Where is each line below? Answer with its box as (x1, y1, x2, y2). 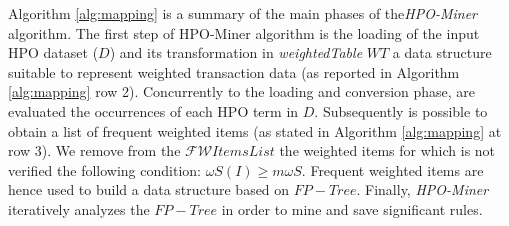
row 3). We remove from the (8, 140, 181, 161)
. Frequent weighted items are (301, 159, 484, 180)
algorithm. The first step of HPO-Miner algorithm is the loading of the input (8, 22, 480, 43)
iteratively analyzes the (8, 198, 150, 219)
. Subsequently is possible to (314, 100, 488, 121)
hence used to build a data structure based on (8, 179, 290, 200)
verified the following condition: (8, 159, 201, 180)
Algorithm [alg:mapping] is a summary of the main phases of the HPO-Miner (8, 3, 478, 23)
